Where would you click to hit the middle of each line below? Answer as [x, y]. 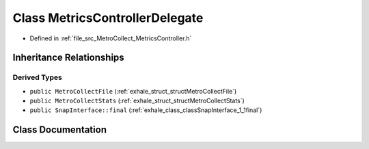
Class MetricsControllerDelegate [108, 18]
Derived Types [38, 77]
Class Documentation [60, 130]
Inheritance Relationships [68, 58]
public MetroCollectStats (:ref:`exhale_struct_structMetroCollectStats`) [137, 101]
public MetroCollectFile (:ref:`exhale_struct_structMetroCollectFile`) [133, 91]
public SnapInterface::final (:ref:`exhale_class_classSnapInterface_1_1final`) [146, 110]
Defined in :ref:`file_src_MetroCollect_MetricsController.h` [111, 38]
